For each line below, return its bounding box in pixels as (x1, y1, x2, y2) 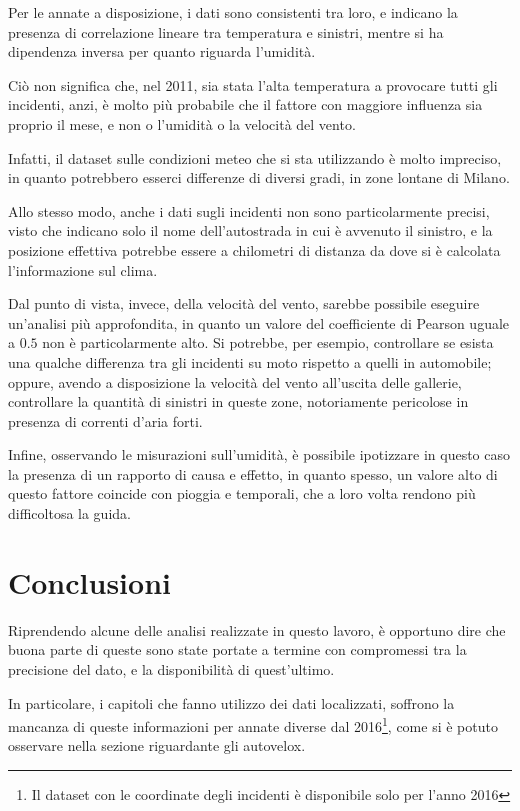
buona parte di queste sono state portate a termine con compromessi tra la (8, 639, 467, 660)
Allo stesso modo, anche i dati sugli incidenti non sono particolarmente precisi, (8, 200, 490, 221)
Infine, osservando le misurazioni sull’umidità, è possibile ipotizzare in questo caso (8, 444, 511, 465)
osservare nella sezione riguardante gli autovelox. (8, 735, 306, 756)
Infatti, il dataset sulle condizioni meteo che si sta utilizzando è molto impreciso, (8, 147, 502, 168)
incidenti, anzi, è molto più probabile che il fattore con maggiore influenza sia (8, 94, 483, 115)
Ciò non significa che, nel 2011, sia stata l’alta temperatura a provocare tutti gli (8, 74, 498, 95)
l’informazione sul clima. (8, 259, 158, 280)
